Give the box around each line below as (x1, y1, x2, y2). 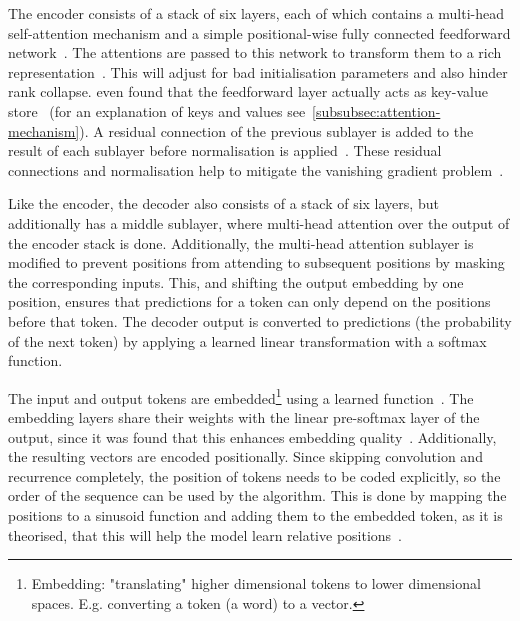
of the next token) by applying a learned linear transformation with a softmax (8, 330, 487, 351)
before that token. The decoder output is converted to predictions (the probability (8, 310, 512, 331)
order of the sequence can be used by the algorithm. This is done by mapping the (8, 485, 507, 506)
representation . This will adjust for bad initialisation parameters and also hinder (8, 61, 508, 82)
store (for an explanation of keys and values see (8, 100, 306, 121)
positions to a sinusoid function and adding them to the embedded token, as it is (8, 504, 503, 525)
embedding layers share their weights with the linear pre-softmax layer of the (8, 406, 480, 427)
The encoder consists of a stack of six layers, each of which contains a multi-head (8, 3, 504, 23)
